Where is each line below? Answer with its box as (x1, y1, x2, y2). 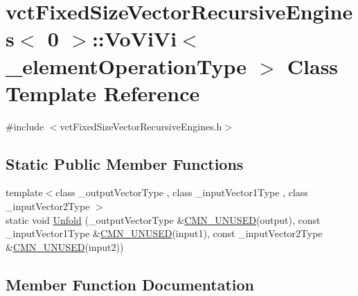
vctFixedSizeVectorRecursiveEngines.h (60, 119, 222, 133)
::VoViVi (91, 24, 177, 53)
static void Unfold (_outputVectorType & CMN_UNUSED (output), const (6, 212, 321, 227)
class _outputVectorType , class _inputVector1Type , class (55, 185, 308, 200)
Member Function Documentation (6, 273, 255, 295)
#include (6, 119, 44, 133)
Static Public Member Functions (6, 153, 244, 174)
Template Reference (6, 78, 200, 107)
